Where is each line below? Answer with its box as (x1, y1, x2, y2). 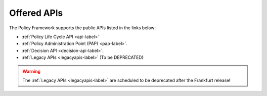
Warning (22, 68, 41, 74)
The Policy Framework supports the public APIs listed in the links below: (9, 25, 156, 31)
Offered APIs (9, 7, 63, 18)
